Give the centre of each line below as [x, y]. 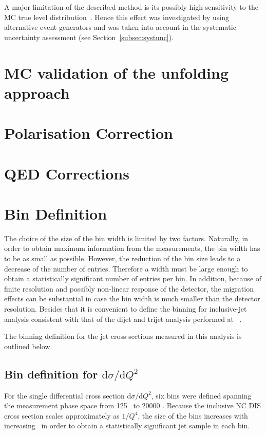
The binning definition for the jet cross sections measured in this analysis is [123, 336]
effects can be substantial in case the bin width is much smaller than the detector [132, 299]
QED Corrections [67, 173]
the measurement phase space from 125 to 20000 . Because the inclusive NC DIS [133, 405]
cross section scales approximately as [62, 415]
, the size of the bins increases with [193, 415]
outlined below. [28, 346]
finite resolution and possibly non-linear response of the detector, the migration [129, 288]
